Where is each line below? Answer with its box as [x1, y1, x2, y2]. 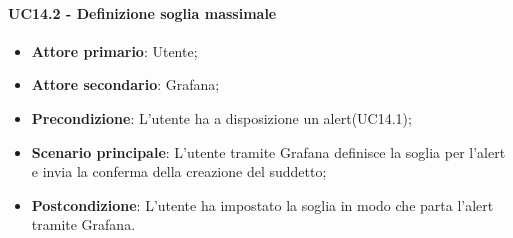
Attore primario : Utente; [31, 40, 198, 61]
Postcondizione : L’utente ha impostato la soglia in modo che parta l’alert [31, 194, 494, 215]
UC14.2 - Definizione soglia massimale [8, 2, 277, 23]
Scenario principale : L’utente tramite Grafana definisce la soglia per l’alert [31, 141, 506, 162]
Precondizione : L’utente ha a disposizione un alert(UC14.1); [31, 107, 412, 128]
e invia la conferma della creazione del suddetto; [31, 161, 327, 182]
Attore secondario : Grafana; [31, 74, 220, 95]
